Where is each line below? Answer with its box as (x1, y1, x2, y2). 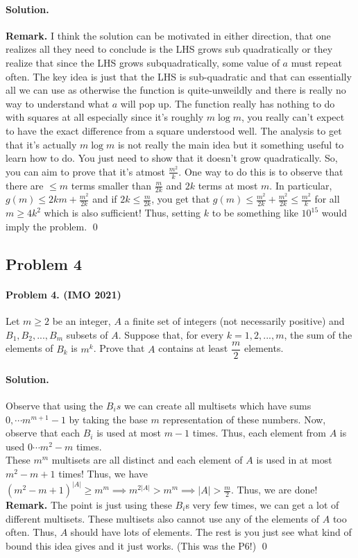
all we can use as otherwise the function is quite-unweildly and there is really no (6, 83, 346, 97)
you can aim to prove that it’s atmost (6, 164, 166, 178)
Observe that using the (6, 398, 103, 413)
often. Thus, (6, 525, 57, 539)
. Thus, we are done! (230, 482, 318, 497)
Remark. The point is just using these (6, 498, 172, 512)
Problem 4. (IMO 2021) (6, 287, 121, 301)
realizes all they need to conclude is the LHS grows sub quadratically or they (6, 42, 333, 56)
